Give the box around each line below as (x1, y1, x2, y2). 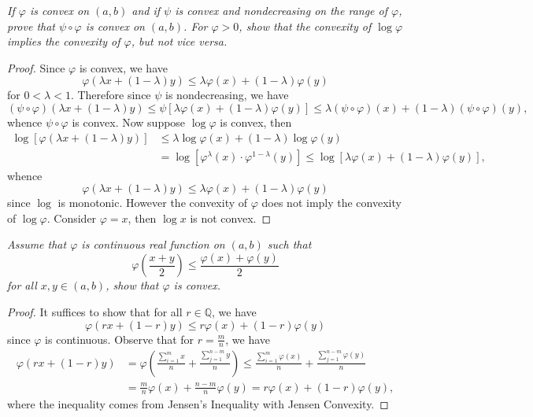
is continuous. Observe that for (45, 330, 194, 347)
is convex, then (220, 113, 292, 130)
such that (267, 236, 312, 253)
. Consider (46, 209, 97, 226)
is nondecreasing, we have (165, 87, 289, 103)
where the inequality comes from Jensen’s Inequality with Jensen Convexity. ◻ (7, 396, 389, 412)
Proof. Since (7, 59, 65, 76)
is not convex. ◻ (190, 209, 272, 226)
